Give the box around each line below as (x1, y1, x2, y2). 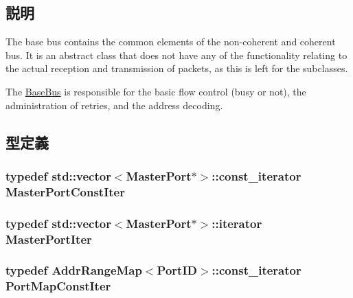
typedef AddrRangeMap (5, 262, 142, 279)
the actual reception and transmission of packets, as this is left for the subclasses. (5, 61, 348, 76)
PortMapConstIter (5, 277, 111, 295)
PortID (157, 262, 197, 279)
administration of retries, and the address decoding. (5, 98, 223, 112)
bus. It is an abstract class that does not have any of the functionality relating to (5, 47, 348, 62)
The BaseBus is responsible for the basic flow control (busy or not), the (5, 84, 306, 98)
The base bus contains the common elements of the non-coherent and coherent (5, 34, 336, 49)
